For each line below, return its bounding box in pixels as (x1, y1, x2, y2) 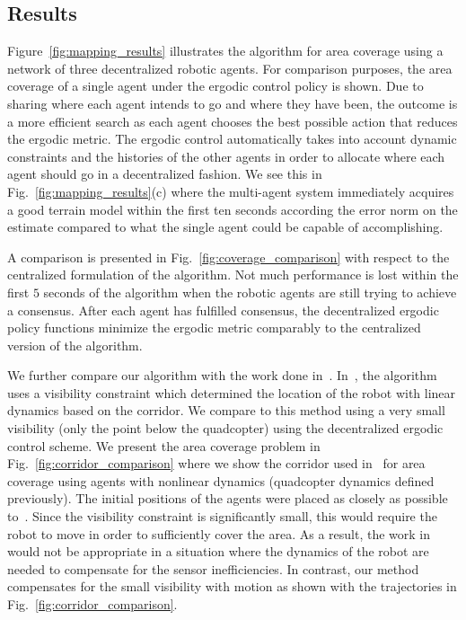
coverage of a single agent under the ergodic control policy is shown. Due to (7, 76, 424, 95)
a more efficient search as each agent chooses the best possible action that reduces (7, 111, 458, 130)
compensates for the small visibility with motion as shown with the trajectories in (7, 577, 457, 596)
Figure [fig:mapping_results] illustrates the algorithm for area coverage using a (7, 41, 444, 60)
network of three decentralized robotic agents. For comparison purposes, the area (7, 58, 453, 77)
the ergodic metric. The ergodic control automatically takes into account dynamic (7, 129, 457, 148)
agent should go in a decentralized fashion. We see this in (7, 164, 322, 183)
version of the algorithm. (7, 335, 143, 354)
